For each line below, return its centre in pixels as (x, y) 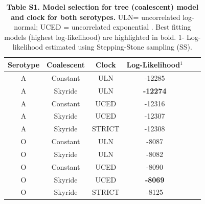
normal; (26, 27)
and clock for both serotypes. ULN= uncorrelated (96, 17)
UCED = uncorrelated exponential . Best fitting (116, 27)
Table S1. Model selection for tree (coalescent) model (102, 7)
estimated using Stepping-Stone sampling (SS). (119, 47)
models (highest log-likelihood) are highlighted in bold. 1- (94, 37)
